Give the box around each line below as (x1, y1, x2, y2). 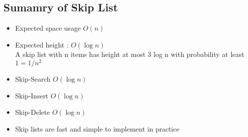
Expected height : (15, 39, 69, 49)
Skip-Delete (15, 107, 50, 117)
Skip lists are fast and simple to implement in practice (15, 123, 179, 134)
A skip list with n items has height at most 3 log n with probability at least (15, 49, 245, 59)
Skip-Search (15, 74, 51, 84)
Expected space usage (15, 23, 81, 33)
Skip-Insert (15, 90, 48, 100)
